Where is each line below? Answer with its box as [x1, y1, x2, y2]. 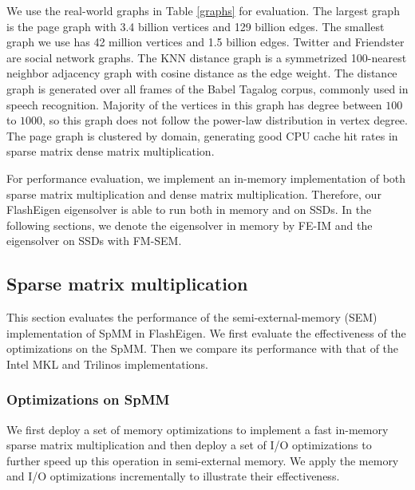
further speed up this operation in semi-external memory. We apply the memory [6, 452, 399, 468]
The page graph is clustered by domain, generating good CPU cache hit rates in [6, 127, 398, 144]
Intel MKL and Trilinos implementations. [6, 355, 208, 372]
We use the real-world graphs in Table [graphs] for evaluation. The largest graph [6, 2, 400, 18]
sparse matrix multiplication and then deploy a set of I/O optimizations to [6, 437, 372, 453]
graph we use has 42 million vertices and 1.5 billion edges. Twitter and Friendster [6, 34, 405, 50]
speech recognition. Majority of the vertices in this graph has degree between [6, 96, 382, 113]
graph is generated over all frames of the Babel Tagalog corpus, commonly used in [6, 80, 409, 97]
